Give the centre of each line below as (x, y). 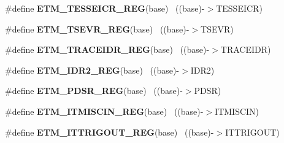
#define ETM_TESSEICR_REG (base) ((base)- (105, 8)
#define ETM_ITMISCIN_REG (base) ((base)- (104, 111)
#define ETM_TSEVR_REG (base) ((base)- (97, 29)
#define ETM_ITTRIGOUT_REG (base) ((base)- (109, 132)
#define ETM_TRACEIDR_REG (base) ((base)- (107, 49)
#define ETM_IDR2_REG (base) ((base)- (92, 70)
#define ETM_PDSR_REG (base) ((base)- (94, 91)
